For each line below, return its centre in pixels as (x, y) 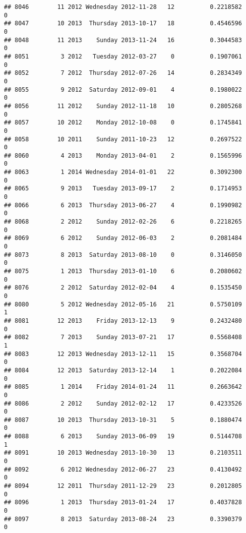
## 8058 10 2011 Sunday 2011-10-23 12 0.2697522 (123, 139)
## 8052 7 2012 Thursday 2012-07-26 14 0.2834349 (123, 73)
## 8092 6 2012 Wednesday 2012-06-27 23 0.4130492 (123, 469)
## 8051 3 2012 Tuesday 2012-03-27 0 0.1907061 (123, 56)
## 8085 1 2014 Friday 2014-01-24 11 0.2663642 (123, 387)
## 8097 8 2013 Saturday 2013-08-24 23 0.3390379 (123, 519)
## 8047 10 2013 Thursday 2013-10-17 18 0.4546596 (123, 24)
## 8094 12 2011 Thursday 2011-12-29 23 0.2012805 (123, 486)
